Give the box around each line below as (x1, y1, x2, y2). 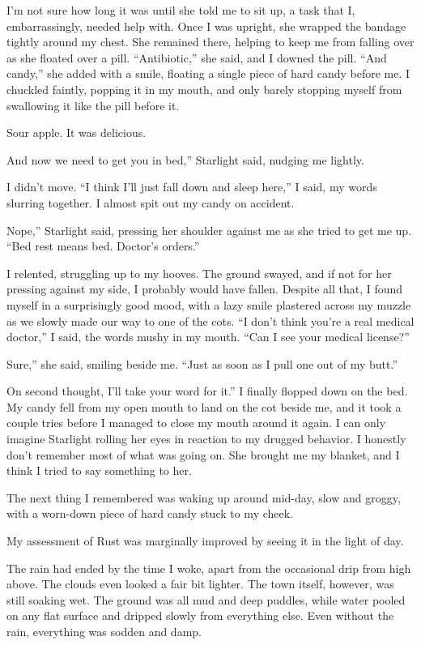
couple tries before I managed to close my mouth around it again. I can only (6, 414, 386, 431)
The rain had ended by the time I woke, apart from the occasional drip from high (6, 559, 411, 576)
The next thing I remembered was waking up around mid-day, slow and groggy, (6, 489, 401, 506)
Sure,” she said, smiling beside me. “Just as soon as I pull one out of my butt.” (6, 355, 398, 372)
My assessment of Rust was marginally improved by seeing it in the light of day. (6, 532, 404, 549)
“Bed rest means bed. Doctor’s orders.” (6, 237, 200, 254)
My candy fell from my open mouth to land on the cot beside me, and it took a (6, 398, 402, 415)
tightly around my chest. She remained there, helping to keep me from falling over (6, 33, 415, 50)
